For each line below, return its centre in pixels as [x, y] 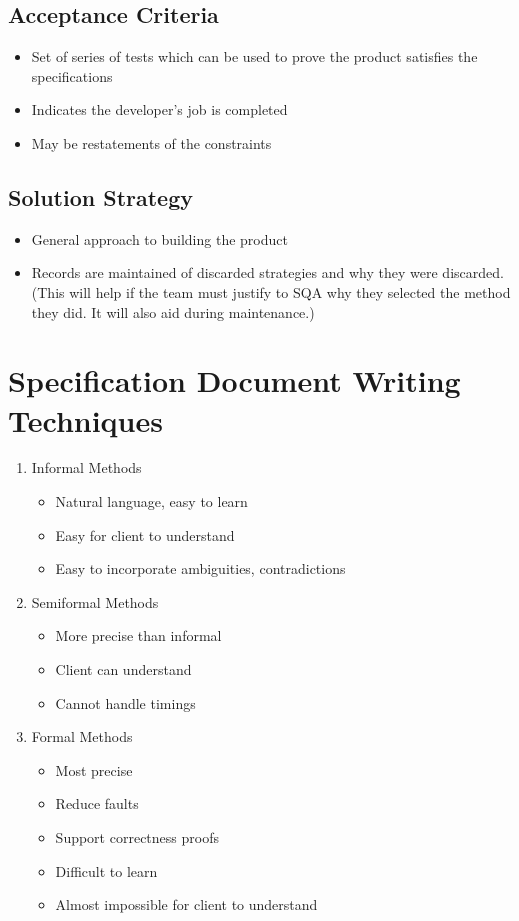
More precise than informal [138, 635]
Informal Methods [86, 467]
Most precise [94, 769]
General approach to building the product [159, 238]
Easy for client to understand [145, 534]
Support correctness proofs [137, 837]
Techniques [85, 419]
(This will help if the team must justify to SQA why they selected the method [271, 291]
